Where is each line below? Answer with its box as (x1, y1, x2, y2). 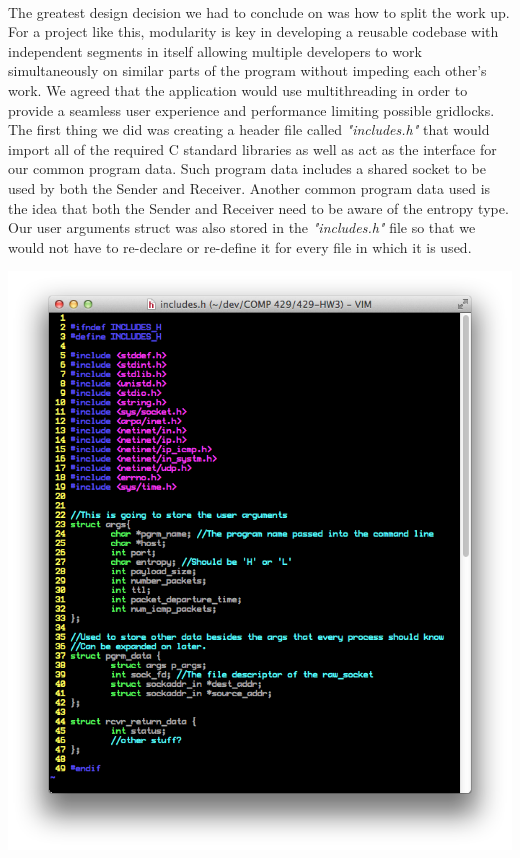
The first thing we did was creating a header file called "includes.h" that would (8, 119, 490, 140)
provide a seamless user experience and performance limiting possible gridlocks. (8, 99, 495, 120)
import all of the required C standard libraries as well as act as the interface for (8, 138, 497, 159)
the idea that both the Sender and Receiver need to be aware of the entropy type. (8, 197, 509, 218)
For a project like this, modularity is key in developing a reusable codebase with (8, 21, 499, 42)
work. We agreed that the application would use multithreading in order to (8, 79, 468, 100)
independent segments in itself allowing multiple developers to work (8, 40, 422, 61)
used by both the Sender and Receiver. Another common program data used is (8, 177, 491, 198)
